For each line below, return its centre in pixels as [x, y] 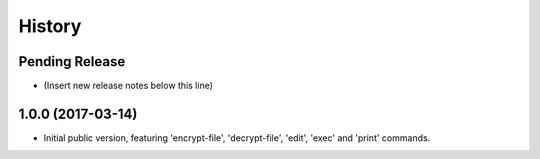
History [50, 26]
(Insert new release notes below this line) [128, 86]
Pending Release [72, 61]
